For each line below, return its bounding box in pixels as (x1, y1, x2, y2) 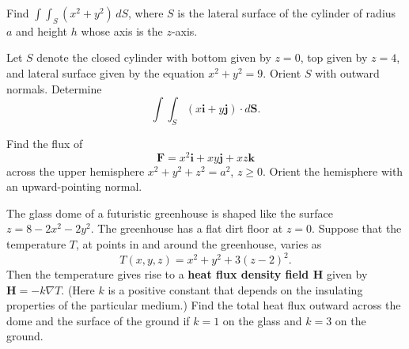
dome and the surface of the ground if (6, 312, 190, 328)
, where (128, 5, 164, 21)
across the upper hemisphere (6, 162, 145, 179)
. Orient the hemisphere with (263, 162, 403, 179)
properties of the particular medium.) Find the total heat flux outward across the (6, 297, 401, 313)
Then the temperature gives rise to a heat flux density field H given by (6, 266, 368, 283)
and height (16, 22, 68, 39)
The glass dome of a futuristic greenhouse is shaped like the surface (6, 204, 333, 221)
